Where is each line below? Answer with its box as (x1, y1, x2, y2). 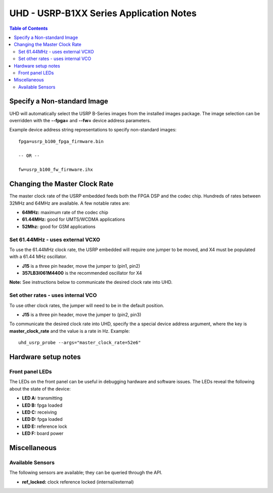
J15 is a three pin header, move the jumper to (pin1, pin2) (22, 263, 141, 269)
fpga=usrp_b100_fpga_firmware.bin (18, 138, 104, 144)
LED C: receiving (22, 409, 57, 415)
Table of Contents (9, 25, 48, 31)
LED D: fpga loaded (22, 416, 63, 422)
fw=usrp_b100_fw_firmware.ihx (18, 167, 94, 173)
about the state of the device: (9, 385, 71, 391)
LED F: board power (22, 430, 64, 436)
